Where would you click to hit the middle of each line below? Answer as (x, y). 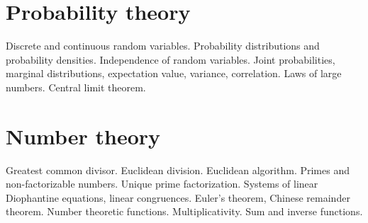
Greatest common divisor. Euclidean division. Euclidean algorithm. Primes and (178, 170)
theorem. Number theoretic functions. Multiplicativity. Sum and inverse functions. (184, 211)
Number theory (83, 136)
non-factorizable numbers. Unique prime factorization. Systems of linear (162, 184)
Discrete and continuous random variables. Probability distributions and (163, 46)
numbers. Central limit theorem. (76, 87)
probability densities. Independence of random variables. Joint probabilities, (171, 59)
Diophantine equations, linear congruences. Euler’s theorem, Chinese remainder (178, 197)
